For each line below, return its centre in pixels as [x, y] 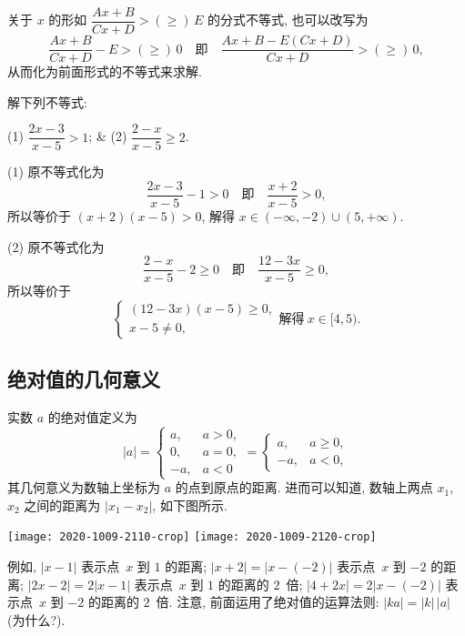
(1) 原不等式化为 [56, 172]
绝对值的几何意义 [84, 379]
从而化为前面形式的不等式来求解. [105, 71]
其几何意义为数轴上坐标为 [84, 487]
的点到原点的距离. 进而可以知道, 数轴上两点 [304, 487]
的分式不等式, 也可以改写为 [288, 20]
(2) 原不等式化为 [56, 246]
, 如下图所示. [190, 505]
